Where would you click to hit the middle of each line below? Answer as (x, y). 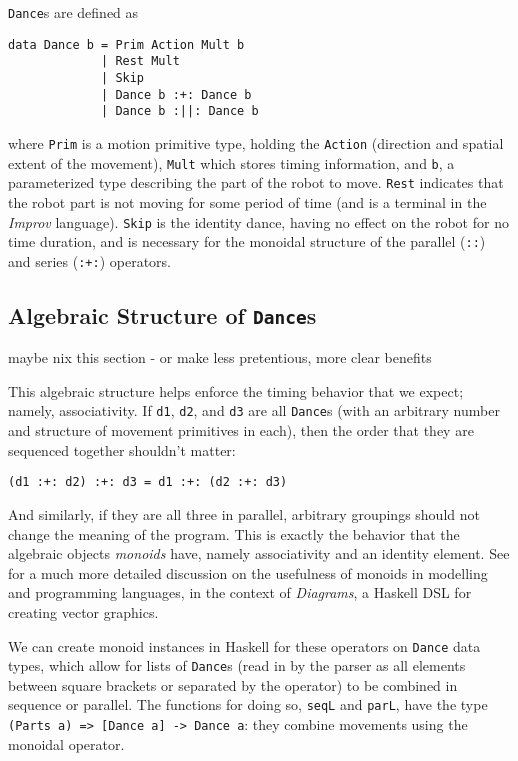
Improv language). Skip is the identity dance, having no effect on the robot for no (258, 221)
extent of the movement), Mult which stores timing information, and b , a (231, 162)
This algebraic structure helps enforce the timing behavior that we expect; (236, 390)
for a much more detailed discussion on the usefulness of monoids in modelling (248, 572)
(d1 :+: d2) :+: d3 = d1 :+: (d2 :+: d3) (148, 482)
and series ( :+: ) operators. (90, 260)
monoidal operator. (66, 743)
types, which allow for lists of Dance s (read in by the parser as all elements (237, 665)
